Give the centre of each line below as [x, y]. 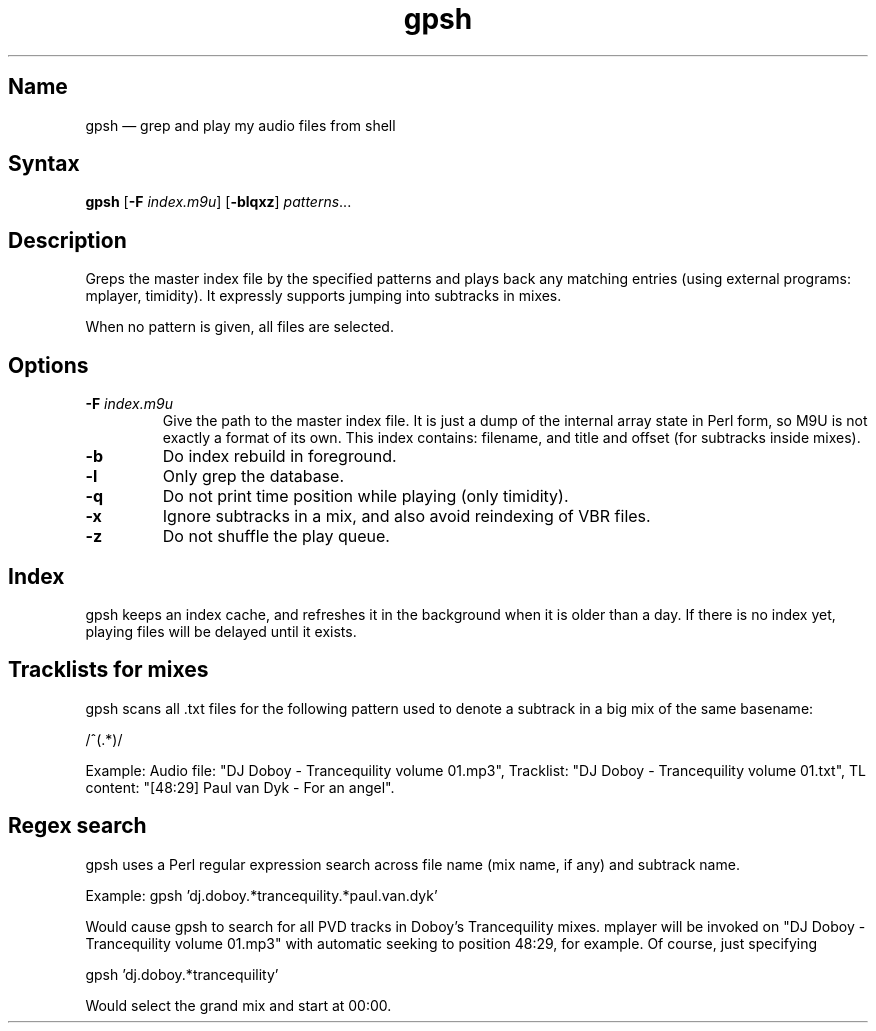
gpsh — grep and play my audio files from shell [240, 125]
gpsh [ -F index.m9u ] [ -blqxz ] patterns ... [218, 202]
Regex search [77, 826]
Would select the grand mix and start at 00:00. [238, 1005]
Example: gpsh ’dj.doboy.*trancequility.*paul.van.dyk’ [261, 895]
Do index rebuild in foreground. [279, 456]
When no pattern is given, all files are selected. [239, 327]
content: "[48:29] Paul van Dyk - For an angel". [240, 787]
